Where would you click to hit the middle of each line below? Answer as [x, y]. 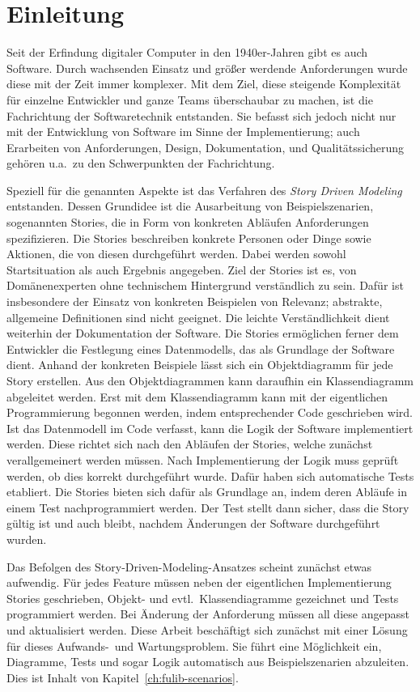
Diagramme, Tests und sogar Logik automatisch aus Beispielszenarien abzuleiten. [208, 662]
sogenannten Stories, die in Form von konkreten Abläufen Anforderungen [188, 222]
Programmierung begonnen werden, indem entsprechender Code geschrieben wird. [210, 412]
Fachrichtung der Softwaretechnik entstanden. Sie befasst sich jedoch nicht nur [202, 115]
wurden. [27, 539]
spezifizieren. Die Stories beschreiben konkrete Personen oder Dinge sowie [189, 238]
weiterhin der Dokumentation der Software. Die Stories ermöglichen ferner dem [203, 333]
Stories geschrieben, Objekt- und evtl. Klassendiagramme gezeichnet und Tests [203, 598]
